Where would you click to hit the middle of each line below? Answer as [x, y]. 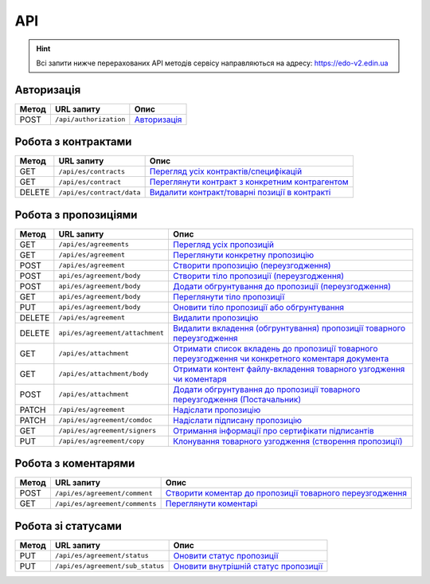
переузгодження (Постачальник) [237, 399]
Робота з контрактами [73, 142]
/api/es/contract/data [100, 192]
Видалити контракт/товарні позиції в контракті [240, 193]
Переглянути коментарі [211, 504]
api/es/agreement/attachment [111, 333]
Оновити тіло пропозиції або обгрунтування [258, 307]
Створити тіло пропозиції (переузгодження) [258, 276]
